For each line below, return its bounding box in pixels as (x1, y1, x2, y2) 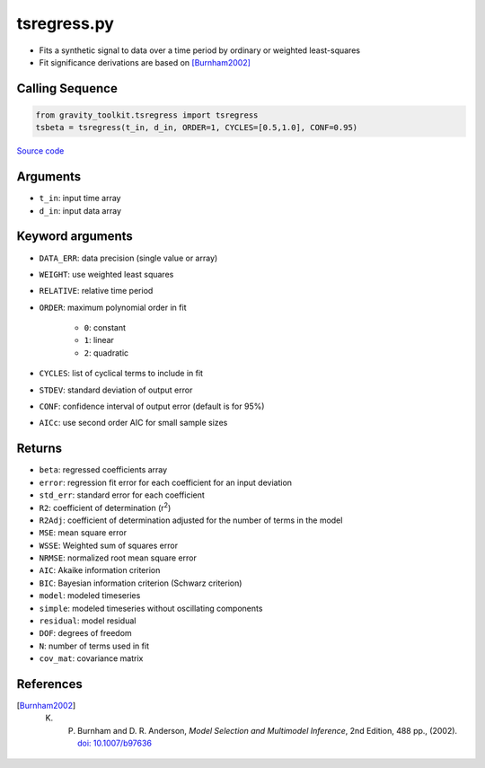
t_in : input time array (39, 193, 121, 204)
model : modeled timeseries (39, 590, 141, 601)
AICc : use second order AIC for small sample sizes (39, 418, 228, 428)
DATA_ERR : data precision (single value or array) (39, 252, 218, 263)
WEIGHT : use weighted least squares (39, 269, 174, 279)
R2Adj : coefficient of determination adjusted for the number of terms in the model (39, 515, 343, 525)
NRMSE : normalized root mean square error (39, 552, 197, 563)
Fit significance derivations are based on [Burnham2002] (39, 57, 251, 67)
